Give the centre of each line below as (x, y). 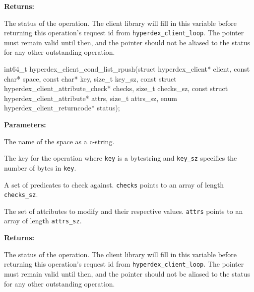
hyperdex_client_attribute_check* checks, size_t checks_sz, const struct (116, 88)
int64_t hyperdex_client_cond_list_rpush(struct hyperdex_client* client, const (127, 69)
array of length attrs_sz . (43, 221)
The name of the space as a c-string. (59, 141)
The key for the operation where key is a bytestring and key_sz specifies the (121, 158)
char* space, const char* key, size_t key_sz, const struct (90, 78)
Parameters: (25, 124)
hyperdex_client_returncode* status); (62, 108)
